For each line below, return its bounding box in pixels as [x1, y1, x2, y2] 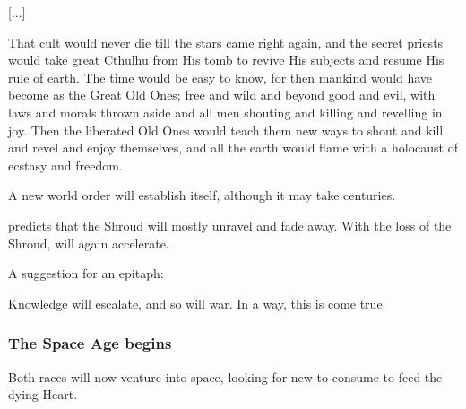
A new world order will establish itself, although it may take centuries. [8, 186, 396, 204]
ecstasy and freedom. [8, 155, 123, 174]
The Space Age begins [8, 332, 172, 354]
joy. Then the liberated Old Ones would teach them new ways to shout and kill [8, 120, 444, 139]
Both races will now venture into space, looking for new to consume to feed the [8, 367, 443, 386]
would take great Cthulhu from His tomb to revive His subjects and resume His [8, 50, 444, 69]
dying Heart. [8, 385, 78, 404]
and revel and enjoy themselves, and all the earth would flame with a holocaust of [8, 138, 458, 157]
